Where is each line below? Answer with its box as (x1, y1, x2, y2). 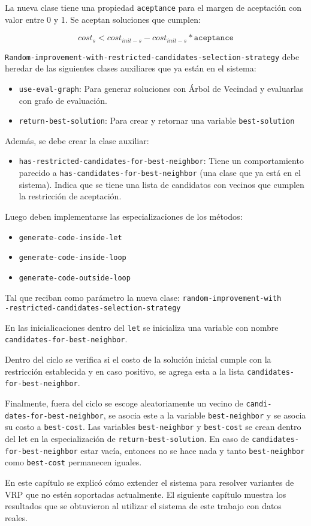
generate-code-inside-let (19, 233, 122, 242)
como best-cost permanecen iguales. (5, 456, 142, 468)
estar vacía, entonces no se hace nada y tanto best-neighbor (80, 444, 305, 456)
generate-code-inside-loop (19, 253, 126, 262)
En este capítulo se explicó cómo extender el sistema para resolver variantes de (5, 476, 294, 488)
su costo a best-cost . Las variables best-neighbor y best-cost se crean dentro (5, 420, 301, 433)
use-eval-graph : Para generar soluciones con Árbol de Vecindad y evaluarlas (19, 82, 304, 94)
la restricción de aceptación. (19, 190, 122, 202)
